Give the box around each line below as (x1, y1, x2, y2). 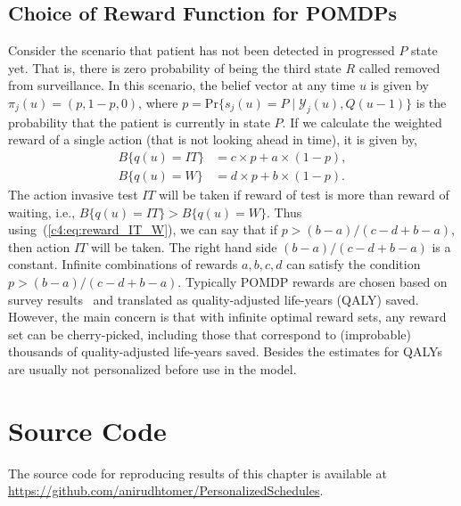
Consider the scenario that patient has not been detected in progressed (8, 41, 395, 60)
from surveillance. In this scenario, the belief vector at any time (8, 76, 356, 94)
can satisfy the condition (286, 255, 421, 273)
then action (8, 237, 70, 256)
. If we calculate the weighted (282, 112, 442, 131)
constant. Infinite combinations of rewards (8, 255, 238, 273)
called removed (358, 58, 440, 77)
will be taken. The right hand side (90, 237, 277, 256)
